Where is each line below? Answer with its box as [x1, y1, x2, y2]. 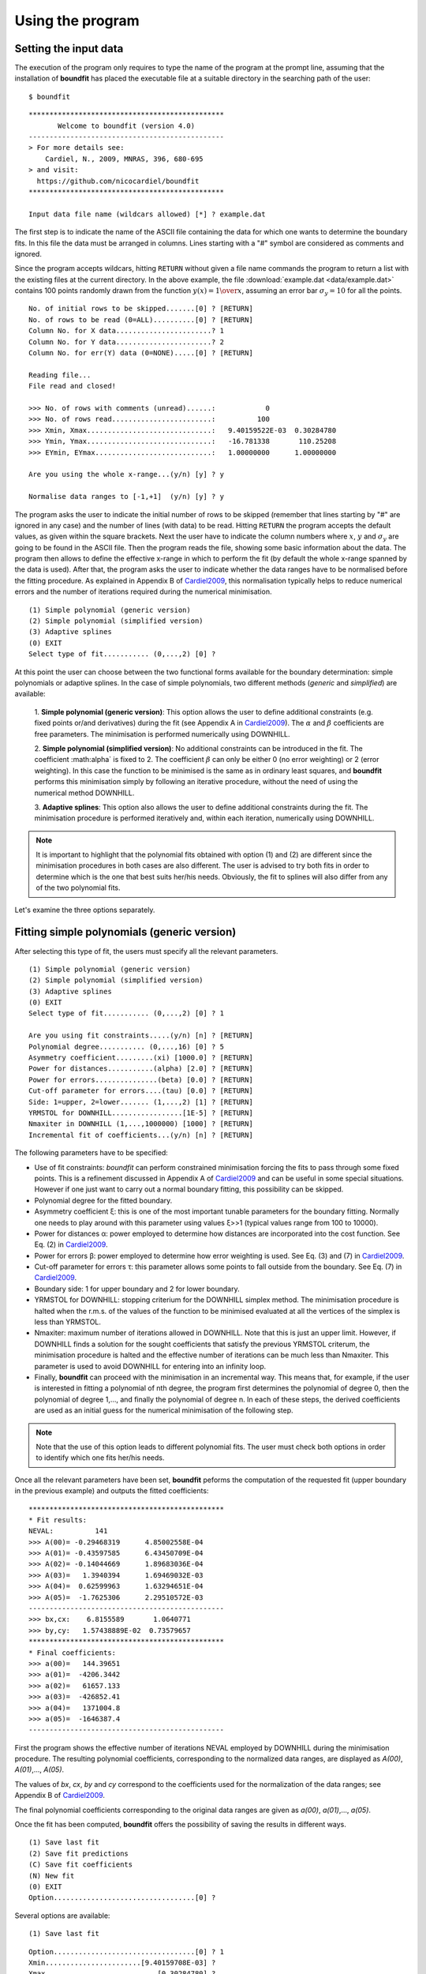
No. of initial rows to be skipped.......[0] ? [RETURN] [28, 304, 254, 313]
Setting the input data [14, 42, 124, 55]
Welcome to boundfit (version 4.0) [58, 121, 196, 130]
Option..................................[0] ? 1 [28, 1947, 225, 1956]
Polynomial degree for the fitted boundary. [34, 1195, 173, 1205]
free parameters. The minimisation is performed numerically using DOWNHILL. [34, 729, 291, 738]
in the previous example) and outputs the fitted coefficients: [14, 1486, 209, 1496]
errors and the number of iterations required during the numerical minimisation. [14, 587, 272, 596]
